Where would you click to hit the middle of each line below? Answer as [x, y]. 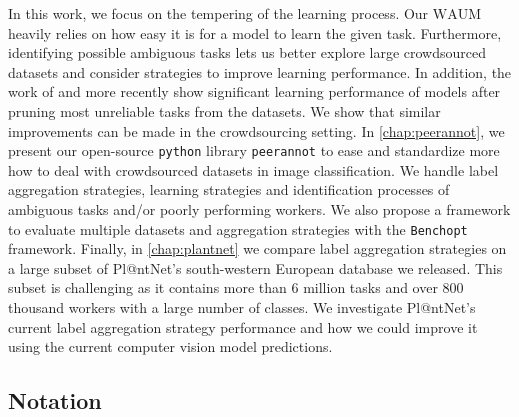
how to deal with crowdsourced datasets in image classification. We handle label [253, 169]
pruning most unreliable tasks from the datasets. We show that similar [224, 110]
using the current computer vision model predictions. [170, 346]
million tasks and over [370, 287]
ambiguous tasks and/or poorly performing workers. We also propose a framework [259, 209]
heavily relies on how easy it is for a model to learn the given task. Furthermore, [255, 32]
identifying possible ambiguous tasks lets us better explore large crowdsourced [247, 52]
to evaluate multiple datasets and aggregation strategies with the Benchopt [238, 228]
